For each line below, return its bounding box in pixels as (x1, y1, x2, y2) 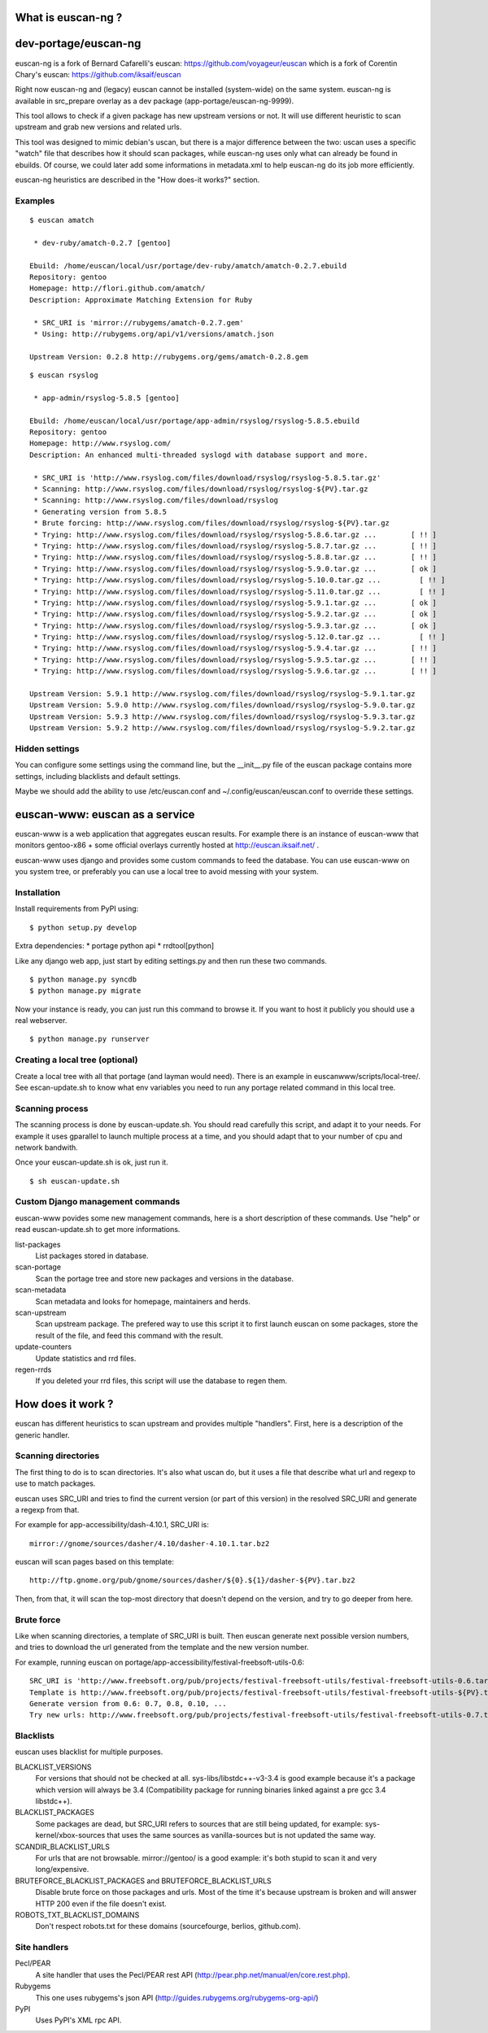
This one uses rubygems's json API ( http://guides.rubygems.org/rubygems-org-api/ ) (35, 1992, 319, 2002)
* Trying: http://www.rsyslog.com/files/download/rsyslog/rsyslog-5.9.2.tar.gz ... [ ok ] (33, 610, 437, 619)
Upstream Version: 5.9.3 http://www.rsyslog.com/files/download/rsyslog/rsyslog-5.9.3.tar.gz (29, 712, 416, 721)
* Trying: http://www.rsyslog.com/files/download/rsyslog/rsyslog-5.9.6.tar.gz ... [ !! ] (33, 667, 437, 676)
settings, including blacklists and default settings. (15, 771, 181, 781)
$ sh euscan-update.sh (29, 1176, 120, 1186)
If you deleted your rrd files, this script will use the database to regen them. (35, 1376, 288, 1386)
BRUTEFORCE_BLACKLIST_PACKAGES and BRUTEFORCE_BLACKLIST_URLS (15, 1875, 272, 1886)
